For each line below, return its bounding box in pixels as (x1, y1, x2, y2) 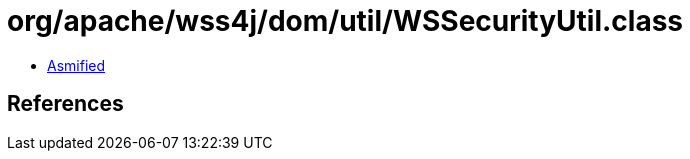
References (7, 91, 124, 117)
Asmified (47, 56, 106, 74)
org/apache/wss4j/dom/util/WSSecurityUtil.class (7, 4, 684, 38)
